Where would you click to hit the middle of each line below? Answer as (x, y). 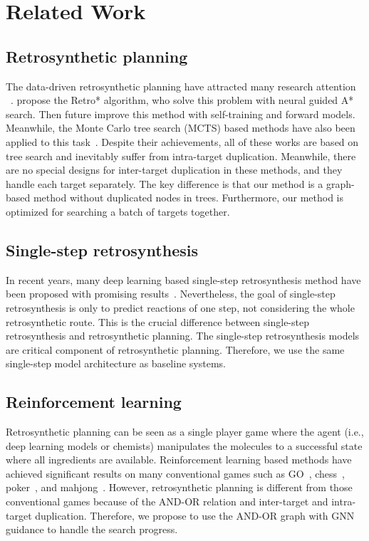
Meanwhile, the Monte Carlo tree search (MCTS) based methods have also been (181, 128)
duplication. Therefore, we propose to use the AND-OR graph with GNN (195, 515)
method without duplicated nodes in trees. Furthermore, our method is (188, 198)
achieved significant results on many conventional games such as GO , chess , (175, 473)
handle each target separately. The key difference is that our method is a (165, 183)
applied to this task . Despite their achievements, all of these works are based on (182, 141)
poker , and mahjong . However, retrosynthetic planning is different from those (179, 487)
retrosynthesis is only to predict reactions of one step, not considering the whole (180, 307)
